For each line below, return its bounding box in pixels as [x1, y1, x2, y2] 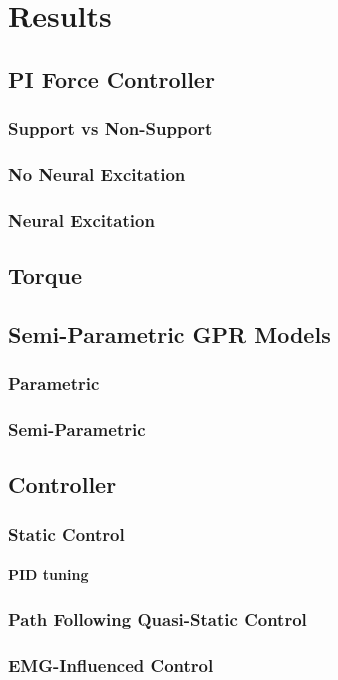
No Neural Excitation [8, 161, 186, 186]
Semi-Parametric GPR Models [8, 318, 331, 349]
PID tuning [8, 564, 89, 585]
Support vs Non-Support [8, 116, 213, 141]
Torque [8, 260, 83, 291]
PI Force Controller [8, 63, 215, 94]
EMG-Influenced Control [8, 652, 214, 677]
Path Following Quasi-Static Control [8, 606, 307, 631]
